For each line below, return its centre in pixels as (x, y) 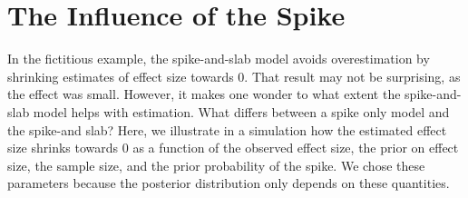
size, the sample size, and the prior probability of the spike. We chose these (216, 165)
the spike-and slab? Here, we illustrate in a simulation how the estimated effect (227, 129)
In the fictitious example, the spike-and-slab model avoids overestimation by (219, 59)
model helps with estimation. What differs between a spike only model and (241, 111)
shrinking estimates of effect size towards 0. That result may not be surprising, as (234, 76)
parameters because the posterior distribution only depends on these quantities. (229, 183)
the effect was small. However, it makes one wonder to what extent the (204, 94)
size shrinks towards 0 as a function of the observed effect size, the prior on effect (233, 148)
